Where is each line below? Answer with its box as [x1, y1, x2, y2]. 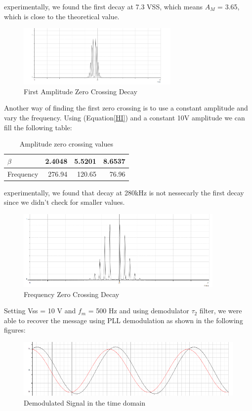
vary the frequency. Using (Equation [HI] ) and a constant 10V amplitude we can [4, 112, 245, 123]
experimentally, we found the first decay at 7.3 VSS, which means [4, 1, 203, 11]
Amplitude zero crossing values [19, 139, 113, 149]
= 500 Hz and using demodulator [88, 305, 189, 316]
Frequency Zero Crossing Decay [24, 289, 120, 299]
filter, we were [199, 305, 242, 316]
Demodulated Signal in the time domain [24, 397, 145, 408]
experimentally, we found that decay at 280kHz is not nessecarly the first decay [4, 187, 244, 197]
